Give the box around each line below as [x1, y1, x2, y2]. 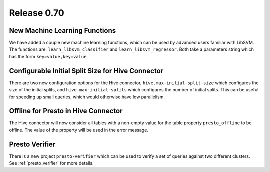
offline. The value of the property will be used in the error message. [9, 127, 148, 133]
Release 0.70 [9, 7, 64, 18]
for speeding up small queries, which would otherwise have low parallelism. [9, 94, 165, 100]
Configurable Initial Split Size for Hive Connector [9, 66, 164, 75]
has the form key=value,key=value [9, 53, 87, 59]
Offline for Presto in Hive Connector [9, 107, 123, 115]
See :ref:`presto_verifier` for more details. [9, 160, 94, 166]
